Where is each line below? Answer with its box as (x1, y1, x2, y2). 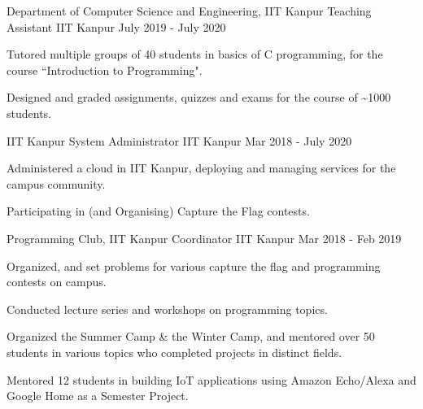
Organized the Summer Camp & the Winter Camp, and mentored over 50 (7, 328, 375, 345)
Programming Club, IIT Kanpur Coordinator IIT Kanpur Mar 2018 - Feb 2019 (7, 229, 402, 246)
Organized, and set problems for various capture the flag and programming (7, 257, 381, 274)
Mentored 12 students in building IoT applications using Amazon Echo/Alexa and (7, 371, 416, 388)
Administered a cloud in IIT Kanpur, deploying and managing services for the (7, 159, 396, 176)
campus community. (7, 175, 106, 192)
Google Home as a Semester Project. (7, 387, 189, 404)
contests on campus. (7, 273, 107, 290)
